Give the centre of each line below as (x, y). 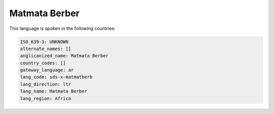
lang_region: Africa (45, 98)
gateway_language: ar (47, 70)
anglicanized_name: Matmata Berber (64, 56)
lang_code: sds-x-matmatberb (56, 77)
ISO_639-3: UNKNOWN (44, 42)
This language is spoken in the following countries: (62, 28)
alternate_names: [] (45, 49)
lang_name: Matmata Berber (54, 91)
